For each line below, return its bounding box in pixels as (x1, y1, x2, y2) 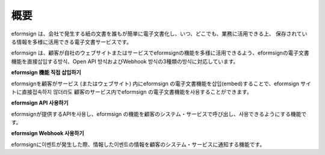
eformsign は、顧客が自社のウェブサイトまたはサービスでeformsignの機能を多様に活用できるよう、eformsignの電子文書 (11, 49, 309, 56)
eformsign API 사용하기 (11, 99, 69, 106)
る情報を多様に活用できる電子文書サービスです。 (11, 38, 132, 45)
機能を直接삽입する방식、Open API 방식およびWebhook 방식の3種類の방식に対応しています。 (11, 58, 239, 65)
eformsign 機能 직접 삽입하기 (11, 69, 81, 76)
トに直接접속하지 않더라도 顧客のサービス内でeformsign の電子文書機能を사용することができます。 (11, 88, 252, 96)
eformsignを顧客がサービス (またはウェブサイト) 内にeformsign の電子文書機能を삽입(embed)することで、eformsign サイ (11, 80, 311, 87)
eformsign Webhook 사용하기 (11, 130, 84, 137)
